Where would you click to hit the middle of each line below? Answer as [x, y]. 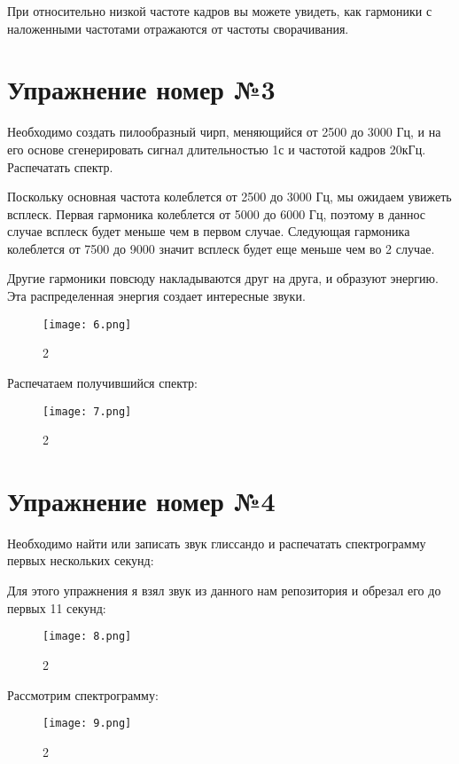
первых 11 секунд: [57, 607]
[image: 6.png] [87, 324]
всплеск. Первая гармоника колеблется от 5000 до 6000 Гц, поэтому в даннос [217, 213]
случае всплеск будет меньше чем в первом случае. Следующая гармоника [209, 231]
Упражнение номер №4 [141, 500]
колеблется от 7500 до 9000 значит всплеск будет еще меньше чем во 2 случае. [221, 248]
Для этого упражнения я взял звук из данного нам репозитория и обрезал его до [224, 591]
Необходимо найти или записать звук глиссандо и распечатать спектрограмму [217, 543]
